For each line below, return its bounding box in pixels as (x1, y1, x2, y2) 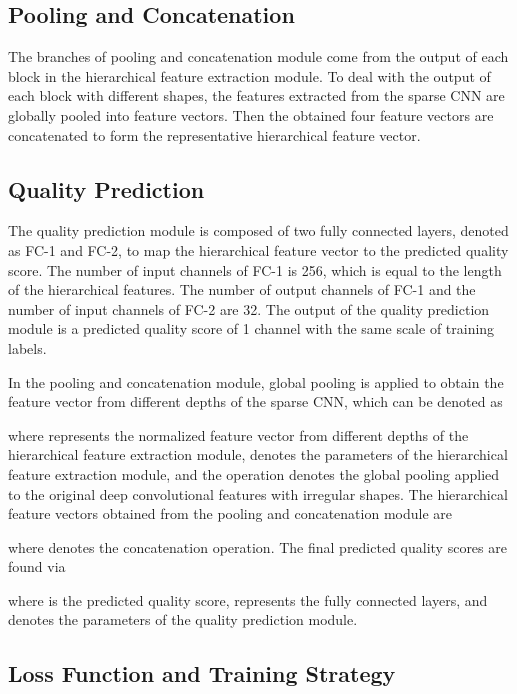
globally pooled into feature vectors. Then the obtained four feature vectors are (8, 104, 494, 125)
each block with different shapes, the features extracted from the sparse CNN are (8, 85, 505, 106)
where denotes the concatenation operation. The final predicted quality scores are (8, 536, 507, 557)
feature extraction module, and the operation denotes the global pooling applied (8, 463, 500, 484)
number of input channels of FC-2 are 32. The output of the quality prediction (8, 298, 490, 319)
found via (8, 556, 66, 577)
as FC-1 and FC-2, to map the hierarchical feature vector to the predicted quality (8, 239, 509, 260)
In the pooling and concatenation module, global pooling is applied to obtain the (8, 371, 504, 392)
